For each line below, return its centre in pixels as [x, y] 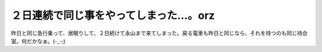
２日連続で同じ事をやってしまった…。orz [113, 15]
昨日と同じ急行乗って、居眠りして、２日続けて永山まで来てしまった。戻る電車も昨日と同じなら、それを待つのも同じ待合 [159, 33]
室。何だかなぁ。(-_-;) [38, 41]
